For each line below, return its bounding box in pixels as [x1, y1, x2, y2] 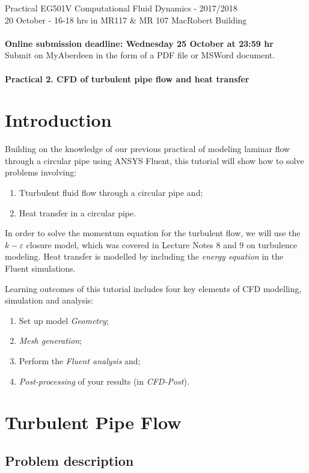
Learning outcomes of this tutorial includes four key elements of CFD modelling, [5, 282, 302, 294]
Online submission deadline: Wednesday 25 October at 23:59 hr [5, 37, 274, 49]
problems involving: [5, 166, 77, 179]
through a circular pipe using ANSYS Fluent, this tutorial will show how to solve [5, 154, 304, 166]
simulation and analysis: [5, 294, 94, 307]
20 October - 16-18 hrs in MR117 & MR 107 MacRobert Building [5, 13, 247, 26]
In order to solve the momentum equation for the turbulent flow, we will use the [5, 227, 301, 239]
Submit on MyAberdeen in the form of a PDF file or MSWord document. [5, 49, 275, 61]
